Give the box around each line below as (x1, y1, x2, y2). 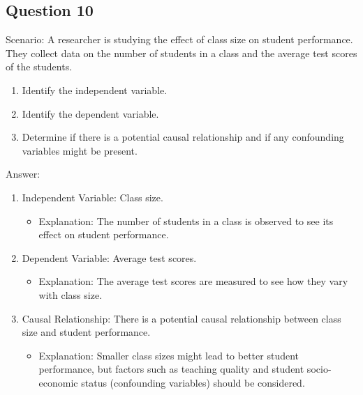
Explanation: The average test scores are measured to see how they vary (38, 274, 348, 288)
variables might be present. (22, 143, 138, 157)
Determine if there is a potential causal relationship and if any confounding (22, 130, 344, 144)
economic (38, 375, 78, 389)
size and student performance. (22, 325, 151, 339)
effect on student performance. (38, 227, 169, 242)
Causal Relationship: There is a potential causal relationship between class (22, 311, 341, 325)
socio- (306, 362, 332, 376)
